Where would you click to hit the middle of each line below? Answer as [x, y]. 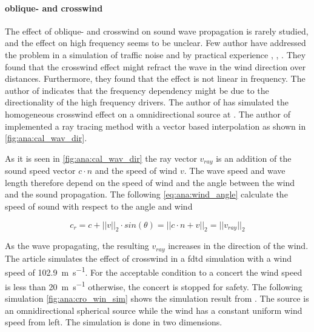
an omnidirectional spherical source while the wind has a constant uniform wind [154, 310]
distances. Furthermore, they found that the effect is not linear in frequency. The [155, 78]
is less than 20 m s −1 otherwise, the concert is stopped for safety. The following [154, 285]
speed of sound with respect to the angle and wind [99, 206]
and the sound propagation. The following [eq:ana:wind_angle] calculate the [146, 194]
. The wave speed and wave [235, 171]
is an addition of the [254, 158]
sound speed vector [40, 171]
